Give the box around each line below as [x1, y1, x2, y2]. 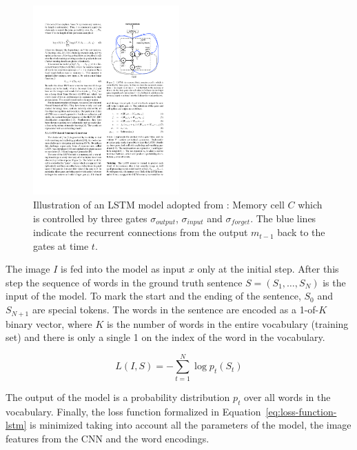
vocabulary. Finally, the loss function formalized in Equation [6, 404, 261, 418]
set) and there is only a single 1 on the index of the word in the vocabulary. [6, 330, 325, 344]
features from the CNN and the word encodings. [6, 431, 210, 445]
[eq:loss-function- [265, 404, 337, 418]
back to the [277, 225, 325, 239]
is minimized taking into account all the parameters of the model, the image [30, 418, 351, 432]
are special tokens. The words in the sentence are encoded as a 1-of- [32, 302, 319, 317]
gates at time [33, 238, 89, 253]
